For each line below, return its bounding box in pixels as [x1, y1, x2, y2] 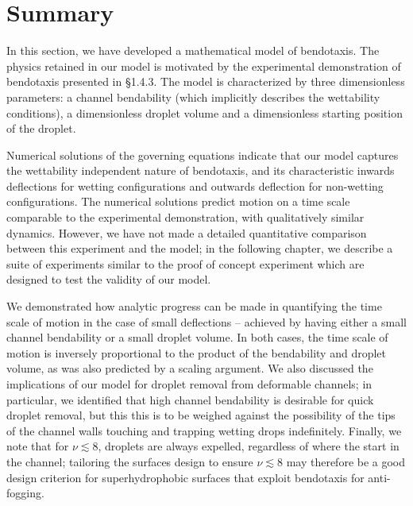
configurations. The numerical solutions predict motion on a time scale [6, 193, 350, 210]
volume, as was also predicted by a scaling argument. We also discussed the [6, 360, 373, 377]
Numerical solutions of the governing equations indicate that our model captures [6, 146, 399, 163]
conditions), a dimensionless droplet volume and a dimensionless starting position [6, 104, 403, 121]
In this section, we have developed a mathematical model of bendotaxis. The [6, 42, 380, 59]
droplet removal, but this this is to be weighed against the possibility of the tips [6, 407, 396, 423]
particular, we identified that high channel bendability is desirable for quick [6, 391, 374, 408]
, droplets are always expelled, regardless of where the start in [98, 438, 399, 454]
